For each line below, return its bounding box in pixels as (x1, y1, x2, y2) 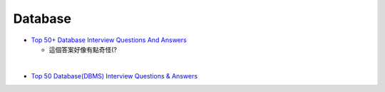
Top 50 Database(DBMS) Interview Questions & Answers (31, 71, 198, 80)
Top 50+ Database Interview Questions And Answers (31, 36, 187, 44)
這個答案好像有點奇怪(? (48, 45, 118, 53)
